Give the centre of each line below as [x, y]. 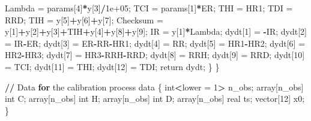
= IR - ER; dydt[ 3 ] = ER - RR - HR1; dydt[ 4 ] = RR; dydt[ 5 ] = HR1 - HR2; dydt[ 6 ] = [155, 43]
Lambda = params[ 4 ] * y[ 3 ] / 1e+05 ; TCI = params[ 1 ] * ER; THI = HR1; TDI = [149, 8]
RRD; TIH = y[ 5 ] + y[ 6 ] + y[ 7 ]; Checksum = [84, 19]
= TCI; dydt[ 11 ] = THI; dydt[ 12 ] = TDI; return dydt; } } [112, 66]
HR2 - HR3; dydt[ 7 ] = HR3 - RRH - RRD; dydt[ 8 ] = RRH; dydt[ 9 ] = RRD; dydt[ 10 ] [155, 55]
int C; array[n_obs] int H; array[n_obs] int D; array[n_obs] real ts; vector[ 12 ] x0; [155, 99]
